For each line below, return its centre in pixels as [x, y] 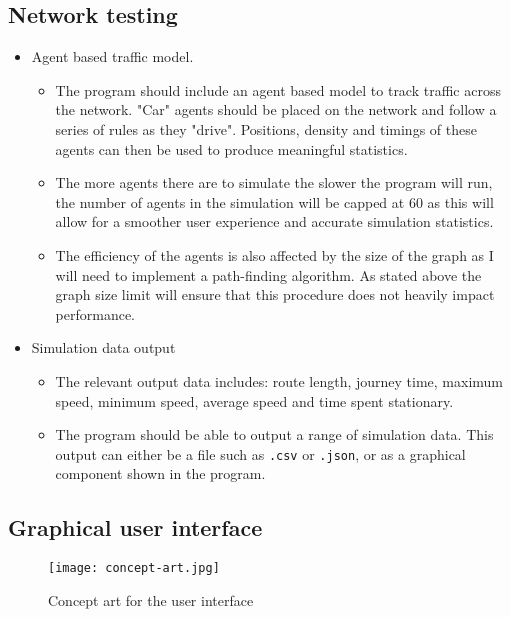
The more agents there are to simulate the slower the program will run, [274, 182]
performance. [95, 313]
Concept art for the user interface [151, 599]
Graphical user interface [135, 527]
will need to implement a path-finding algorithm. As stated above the [268, 274]
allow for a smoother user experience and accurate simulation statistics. [274, 221]
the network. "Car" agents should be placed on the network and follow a [276, 109]
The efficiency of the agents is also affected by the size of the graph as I [274, 254]
